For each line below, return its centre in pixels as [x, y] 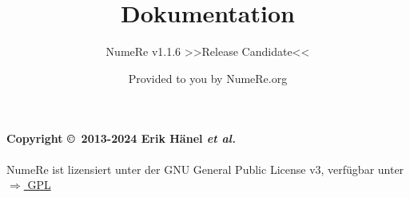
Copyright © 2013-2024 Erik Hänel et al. [121, 138]
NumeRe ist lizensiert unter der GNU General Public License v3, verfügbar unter [205, 169]
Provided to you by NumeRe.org [208, 78]
